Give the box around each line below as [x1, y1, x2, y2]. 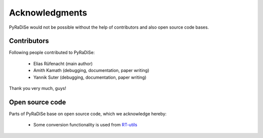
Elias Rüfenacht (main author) [33, 61, 93, 67]
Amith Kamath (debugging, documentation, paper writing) [33, 68, 150, 73]
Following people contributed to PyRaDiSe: [9, 50, 95, 55]
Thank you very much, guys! [9, 86, 67, 91]
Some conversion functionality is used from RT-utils [33, 122, 137, 128]
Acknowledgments [9, 7, 88, 18]
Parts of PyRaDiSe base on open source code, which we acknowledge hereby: [9, 111, 167, 117]
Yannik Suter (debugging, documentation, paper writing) [33, 74, 147, 80]
